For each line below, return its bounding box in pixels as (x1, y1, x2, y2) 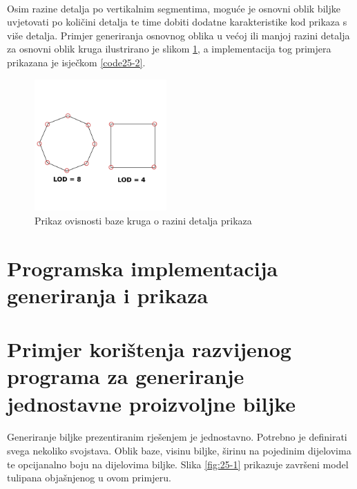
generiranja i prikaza (7, 280, 209, 309)
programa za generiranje (7, 362, 244, 390)
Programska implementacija (7, 253, 278, 282)
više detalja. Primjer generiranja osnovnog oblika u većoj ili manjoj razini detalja (7, 28, 350, 42)
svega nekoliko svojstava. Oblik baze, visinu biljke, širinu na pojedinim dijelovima (7, 443, 351, 458)
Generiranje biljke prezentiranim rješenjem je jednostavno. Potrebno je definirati (7, 430, 347, 444)
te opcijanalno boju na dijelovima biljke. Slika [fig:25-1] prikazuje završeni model (7, 457, 349, 471)
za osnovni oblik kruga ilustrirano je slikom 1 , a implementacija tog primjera (7, 41, 331, 56)
